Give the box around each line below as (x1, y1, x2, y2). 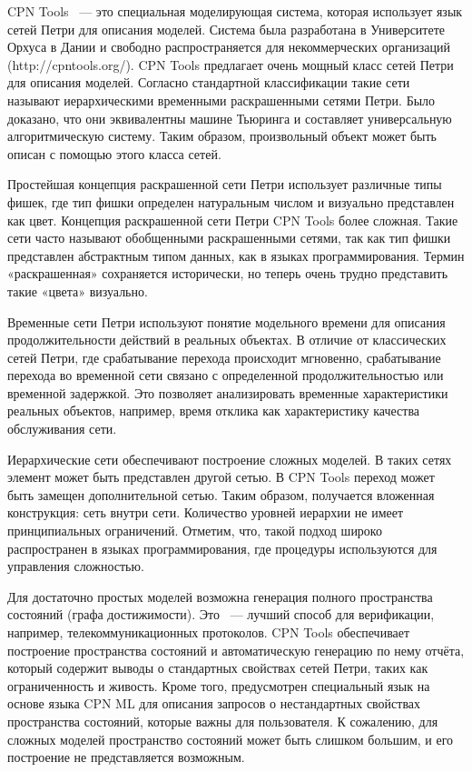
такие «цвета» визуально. (7, 281, 148, 300)
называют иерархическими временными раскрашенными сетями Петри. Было (7, 90, 436, 109)
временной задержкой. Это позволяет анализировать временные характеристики (7, 383, 448, 402)
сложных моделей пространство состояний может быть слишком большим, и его (7, 729, 454, 748)
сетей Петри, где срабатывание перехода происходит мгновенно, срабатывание (7, 347, 441, 366)
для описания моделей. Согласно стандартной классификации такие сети (7, 73, 410, 92)
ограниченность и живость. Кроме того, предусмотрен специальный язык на (7, 676, 430, 695)
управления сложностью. (7, 556, 144, 576)
